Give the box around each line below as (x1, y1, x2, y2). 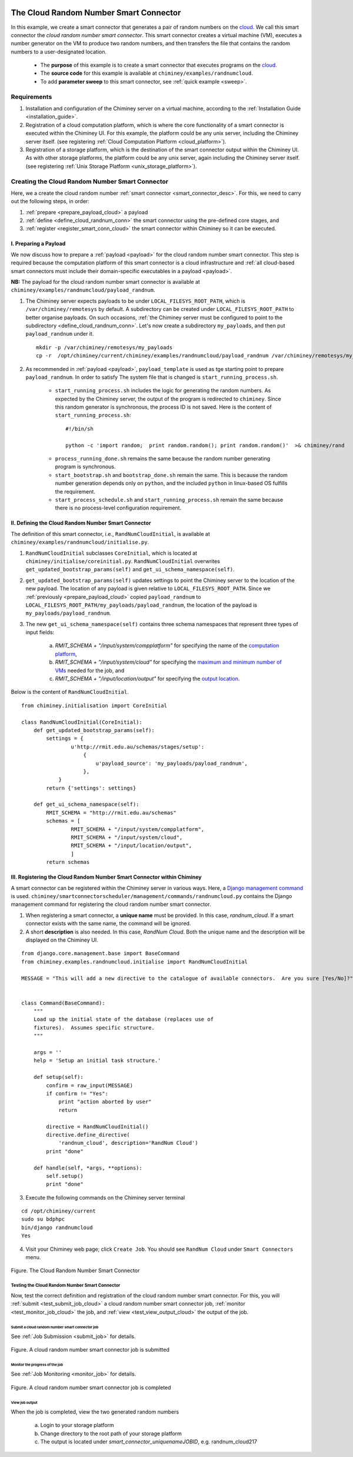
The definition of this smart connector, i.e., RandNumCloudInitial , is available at (11, 530, 210, 537)
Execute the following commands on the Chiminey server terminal (25, 1194, 185, 1201)
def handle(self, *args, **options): (33, 1164, 142, 1171)
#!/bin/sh (65, 425, 94, 432)
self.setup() (46, 1173, 84, 1179)
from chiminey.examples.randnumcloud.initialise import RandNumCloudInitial (21, 958, 248, 965)
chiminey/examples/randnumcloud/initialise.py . (11, 539, 149, 546)
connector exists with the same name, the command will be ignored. (25, 920, 191, 927)
